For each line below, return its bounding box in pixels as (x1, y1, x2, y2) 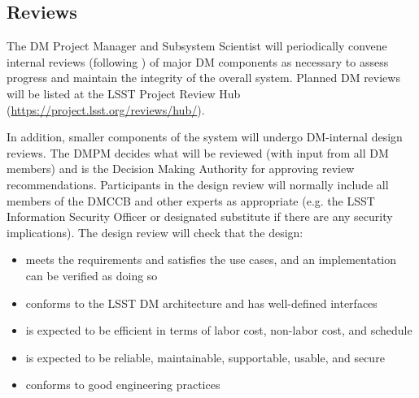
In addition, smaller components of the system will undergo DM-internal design (7, 128, 403, 145)
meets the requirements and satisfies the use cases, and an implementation (25, 251, 397, 268)
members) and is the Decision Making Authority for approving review (7, 160, 355, 177)
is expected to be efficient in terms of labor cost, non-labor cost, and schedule (25, 322, 412, 339)
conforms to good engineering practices (25, 376, 220, 393)
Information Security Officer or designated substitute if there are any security (7, 208, 393, 225)
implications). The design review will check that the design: (7, 223, 303, 240)
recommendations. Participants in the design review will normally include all (7, 175, 389, 193)
